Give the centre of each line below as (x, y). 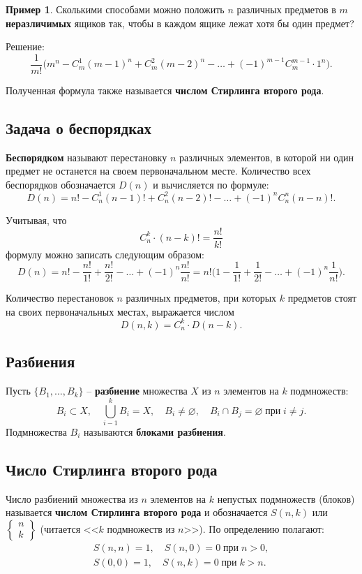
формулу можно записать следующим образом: (105, 254)
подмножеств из (141, 528)
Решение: (25, 46)
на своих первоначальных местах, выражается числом (120, 311)
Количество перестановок (60, 298)
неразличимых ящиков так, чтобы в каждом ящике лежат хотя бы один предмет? (180, 23)
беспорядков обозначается (61, 184)
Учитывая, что (36, 220)
